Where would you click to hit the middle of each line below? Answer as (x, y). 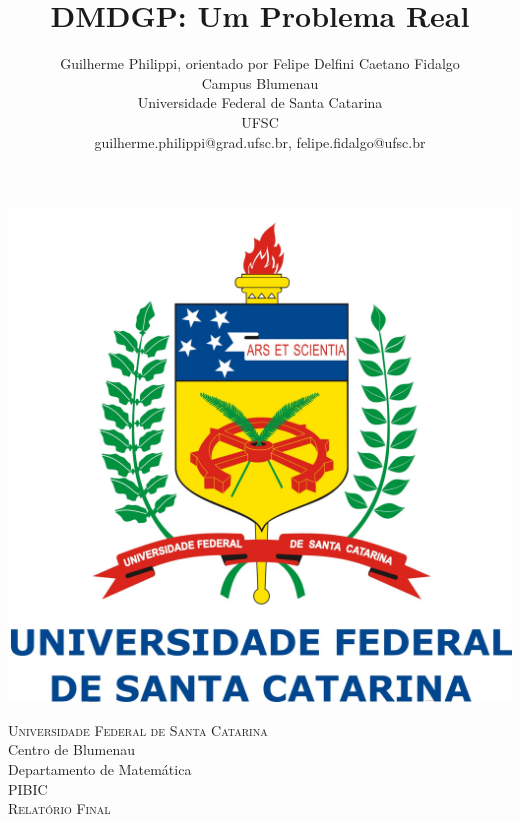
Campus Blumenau (260, 82)
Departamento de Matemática (100, 769)
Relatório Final (59, 808)
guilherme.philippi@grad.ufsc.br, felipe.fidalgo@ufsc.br (260, 141)
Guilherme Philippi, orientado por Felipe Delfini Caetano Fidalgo (260, 63)
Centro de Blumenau (72, 749)
